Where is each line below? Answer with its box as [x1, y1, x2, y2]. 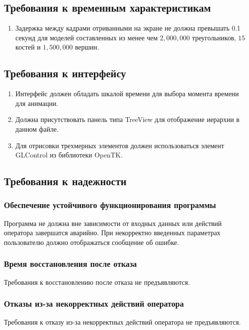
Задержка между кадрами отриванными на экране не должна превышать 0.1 [15, 23, 241, 33]
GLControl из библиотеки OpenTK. [15, 150, 123, 160]
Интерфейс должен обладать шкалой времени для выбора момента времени [15, 88, 239, 99]
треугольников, [192, 32, 236, 42]
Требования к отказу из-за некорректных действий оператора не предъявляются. [4, 316, 241, 327]
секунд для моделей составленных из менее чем [15, 32, 158, 42]
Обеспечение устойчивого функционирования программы [4, 199, 216, 211]
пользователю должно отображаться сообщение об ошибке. [4, 237, 179, 247]
